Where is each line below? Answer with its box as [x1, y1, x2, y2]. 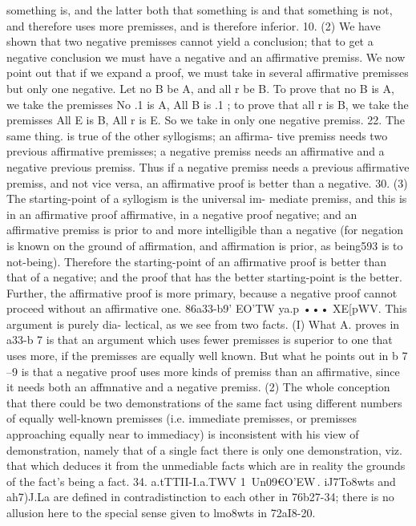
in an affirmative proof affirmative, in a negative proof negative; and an [6, 205, 357, 222]
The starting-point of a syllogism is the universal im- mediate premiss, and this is [6, 190, 407, 207]
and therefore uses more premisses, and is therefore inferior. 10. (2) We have [6, 17, 381, 34]
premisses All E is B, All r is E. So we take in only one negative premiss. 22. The [6, 111, 405, 128]
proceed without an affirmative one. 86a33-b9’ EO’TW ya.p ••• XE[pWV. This [6, 300, 407, 317]
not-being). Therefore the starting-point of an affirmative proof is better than [6, 253, 387, 269]
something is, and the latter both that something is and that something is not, [6, 2, 393, 18]
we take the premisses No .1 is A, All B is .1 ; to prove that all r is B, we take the [6, 95, 409, 112]
